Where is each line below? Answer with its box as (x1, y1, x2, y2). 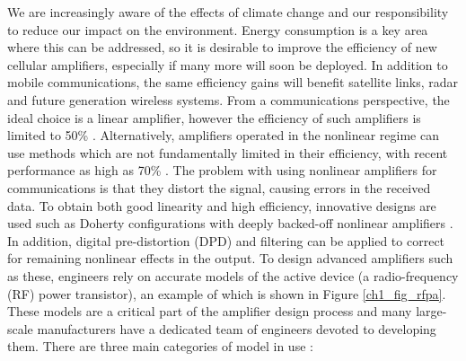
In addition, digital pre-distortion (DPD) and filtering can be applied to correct (7, 231, 445, 250)
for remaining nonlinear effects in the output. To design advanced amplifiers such (7, 249, 453, 268)
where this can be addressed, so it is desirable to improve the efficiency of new (7, 38, 437, 57)
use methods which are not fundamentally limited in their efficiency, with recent (7, 143, 448, 162)
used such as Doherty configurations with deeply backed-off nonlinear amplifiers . (7, 214, 453, 233)
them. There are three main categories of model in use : (7, 337, 313, 356)
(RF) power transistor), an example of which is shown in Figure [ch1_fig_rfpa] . (7, 284, 446, 303)
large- (416, 302, 447, 321)
